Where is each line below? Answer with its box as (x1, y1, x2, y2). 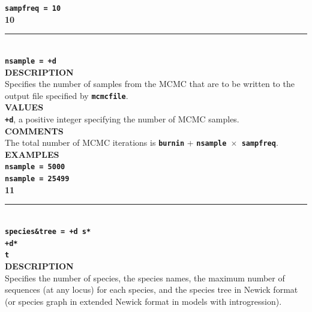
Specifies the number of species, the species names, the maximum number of (5, 271, 285, 284)
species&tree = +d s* (5, 227, 91, 236)
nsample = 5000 (5, 163, 65, 172)
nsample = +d (5, 56, 56, 65)
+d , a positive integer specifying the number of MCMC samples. (5, 112, 239, 125)
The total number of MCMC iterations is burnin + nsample (5, 136, 227, 149)
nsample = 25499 (5, 175, 70, 184)
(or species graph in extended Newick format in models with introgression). (5, 295, 282, 307)
